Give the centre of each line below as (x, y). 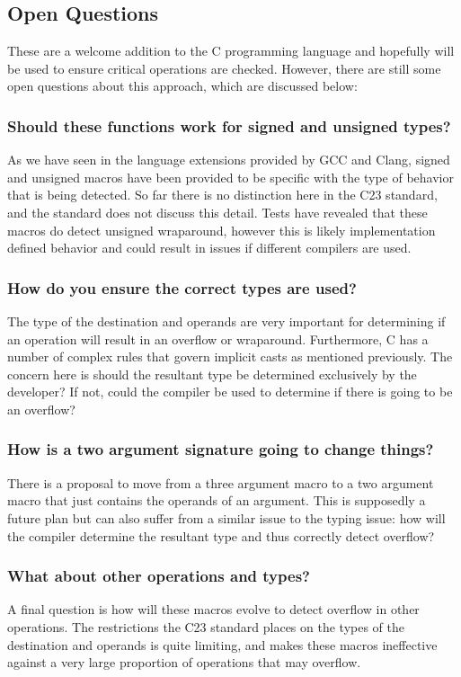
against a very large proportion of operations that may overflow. (184, 662)
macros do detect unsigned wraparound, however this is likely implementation (222, 230)
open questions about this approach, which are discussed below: (182, 86)
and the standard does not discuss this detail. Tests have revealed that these (217, 212)
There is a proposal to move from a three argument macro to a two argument (221, 482)
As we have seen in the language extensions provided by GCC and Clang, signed (229, 160)
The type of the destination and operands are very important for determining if (226, 321)
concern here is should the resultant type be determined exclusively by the (212, 374)
